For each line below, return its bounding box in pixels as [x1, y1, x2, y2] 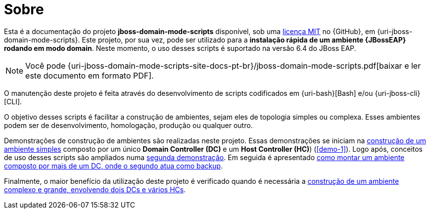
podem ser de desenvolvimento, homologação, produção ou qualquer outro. [4, 121, 253, 129]
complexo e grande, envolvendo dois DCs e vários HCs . [4, 185, 186, 194]
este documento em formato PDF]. [25, 70, 154, 81]
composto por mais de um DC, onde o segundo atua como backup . [4, 161, 223, 170]
